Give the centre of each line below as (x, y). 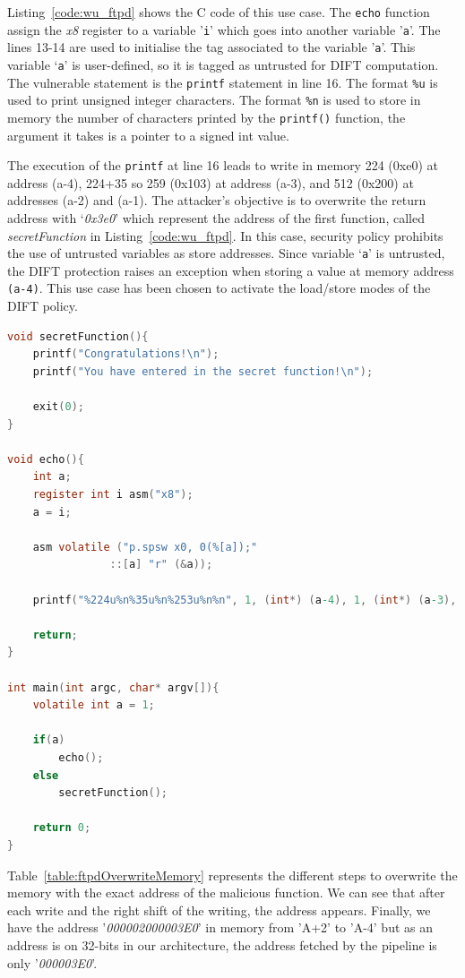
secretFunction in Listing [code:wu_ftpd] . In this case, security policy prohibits (225, 235)
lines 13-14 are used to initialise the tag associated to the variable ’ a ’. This (211, 47)
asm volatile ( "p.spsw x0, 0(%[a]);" (145, 547)
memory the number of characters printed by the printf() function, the (207, 117)
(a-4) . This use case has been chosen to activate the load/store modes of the (219, 288)
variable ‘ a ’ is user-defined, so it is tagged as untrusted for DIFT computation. (223, 64)
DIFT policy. (43, 306)
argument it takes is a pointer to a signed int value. (148, 135)
